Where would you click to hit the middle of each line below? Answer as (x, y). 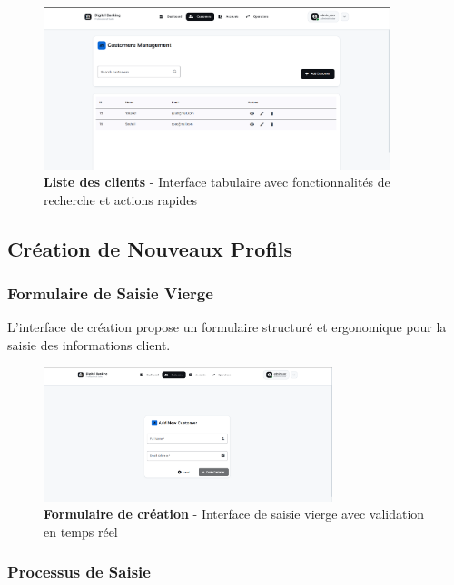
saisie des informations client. (89, 345)
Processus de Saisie (79, 572)
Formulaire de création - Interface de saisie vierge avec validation (234, 514)
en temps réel (81, 531)
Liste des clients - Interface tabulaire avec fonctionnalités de (217, 182)
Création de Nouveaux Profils (150, 248)
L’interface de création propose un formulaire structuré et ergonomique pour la (227, 327)
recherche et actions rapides (121, 199)
